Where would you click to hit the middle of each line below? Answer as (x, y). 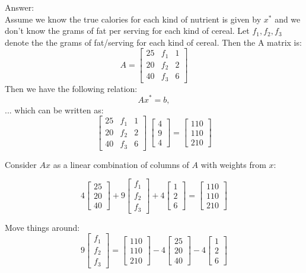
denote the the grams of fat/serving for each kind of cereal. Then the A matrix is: (153, 42)
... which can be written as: (54, 109)
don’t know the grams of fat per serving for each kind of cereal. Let (127, 31)
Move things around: (42, 227)
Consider (21, 164)
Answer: (20, 7)
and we (288, 19)
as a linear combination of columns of (121, 164)
